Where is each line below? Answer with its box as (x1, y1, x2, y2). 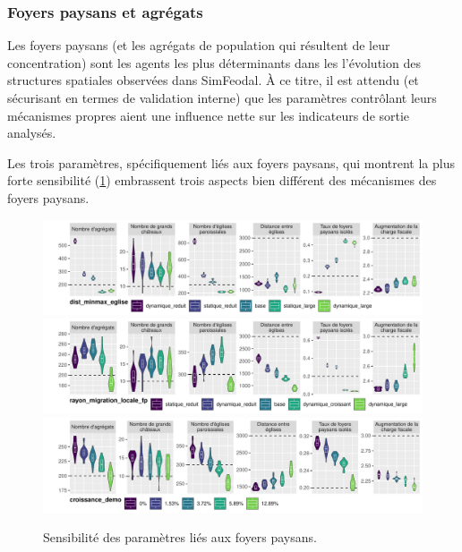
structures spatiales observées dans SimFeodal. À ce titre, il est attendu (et (7, 71, 419, 89)
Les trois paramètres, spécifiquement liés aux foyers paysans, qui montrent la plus (7, 153, 455, 172)
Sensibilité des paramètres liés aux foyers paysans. (43, 528, 317, 547)
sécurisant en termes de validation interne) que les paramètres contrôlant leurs (7, 89, 437, 106)
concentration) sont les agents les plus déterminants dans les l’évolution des (7, 53, 421, 72)
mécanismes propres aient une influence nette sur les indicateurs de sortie (7, 106, 410, 124)
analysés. (7, 123, 56, 142)
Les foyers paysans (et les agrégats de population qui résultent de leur (7, 36, 390, 55)
